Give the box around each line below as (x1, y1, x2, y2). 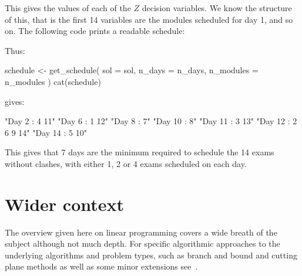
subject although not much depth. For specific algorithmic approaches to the (5, 237, 280, 250)
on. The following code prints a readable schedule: (5, 25, 185, 37)
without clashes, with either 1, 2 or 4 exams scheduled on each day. (5, 157, 247, 169)
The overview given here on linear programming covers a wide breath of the (5, 226, 277, 238)
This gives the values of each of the (5, 2, 131, 13)
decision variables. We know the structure (142, 2, 292, 13)
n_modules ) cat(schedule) (5, 75, 101, 87)
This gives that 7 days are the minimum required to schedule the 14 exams (5, 146, 274, 158)
